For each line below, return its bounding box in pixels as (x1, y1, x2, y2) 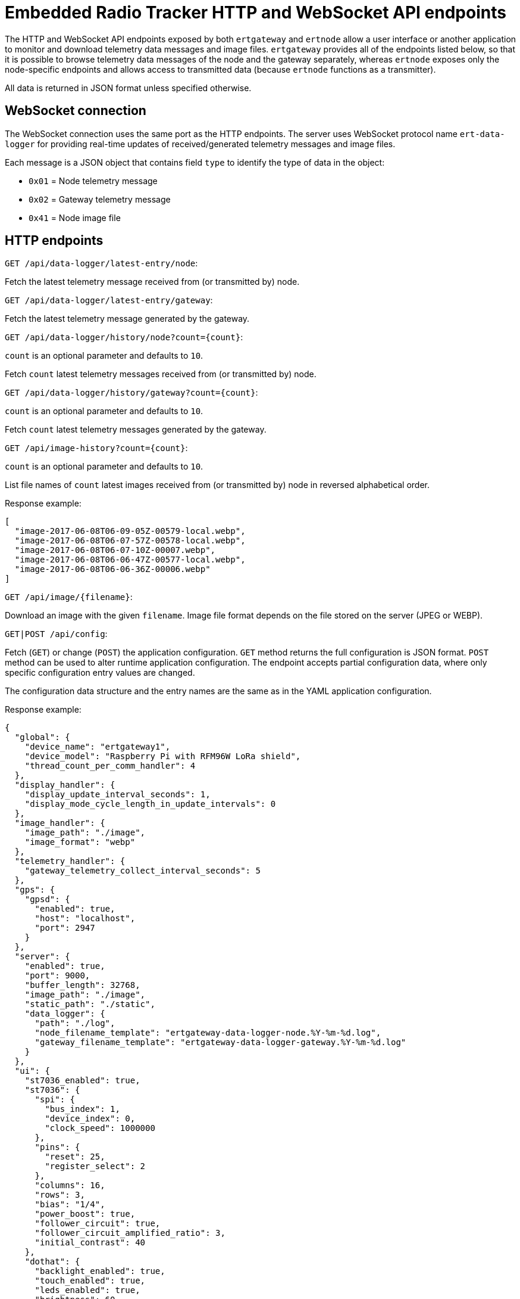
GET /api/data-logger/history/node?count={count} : (5, 332, 243, 343)
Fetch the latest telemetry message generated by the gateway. (5, 313, 250, 324)
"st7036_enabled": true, (24, 1076, 140, 1086)
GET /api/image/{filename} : (5, 592, 133, 602)
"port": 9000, (24, 971, 90, 981)
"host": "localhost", (35, 913, 136, 924)
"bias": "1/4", (35, 1199, 105, 1210)
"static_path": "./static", (24, 999, 155, 1009)
